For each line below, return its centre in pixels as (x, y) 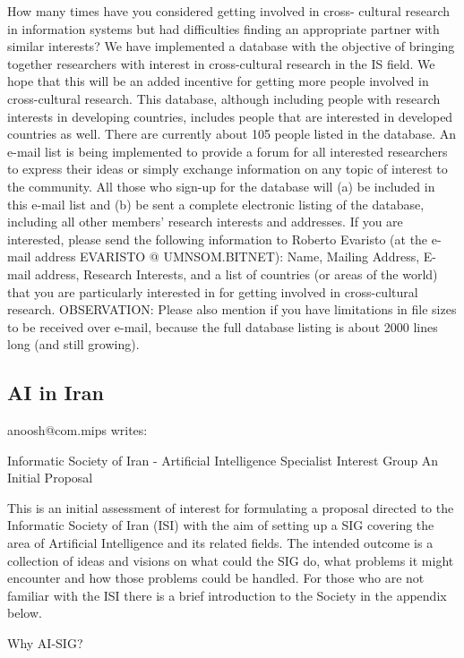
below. (25, 613)
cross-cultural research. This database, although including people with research (224, 98)
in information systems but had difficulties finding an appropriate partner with (223, 28)
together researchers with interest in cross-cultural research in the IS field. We (221, 63)
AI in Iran (56, 393)
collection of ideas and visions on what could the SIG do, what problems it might (231, 560)
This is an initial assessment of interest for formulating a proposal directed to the (231, 507)
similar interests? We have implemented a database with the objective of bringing (231, 46)
